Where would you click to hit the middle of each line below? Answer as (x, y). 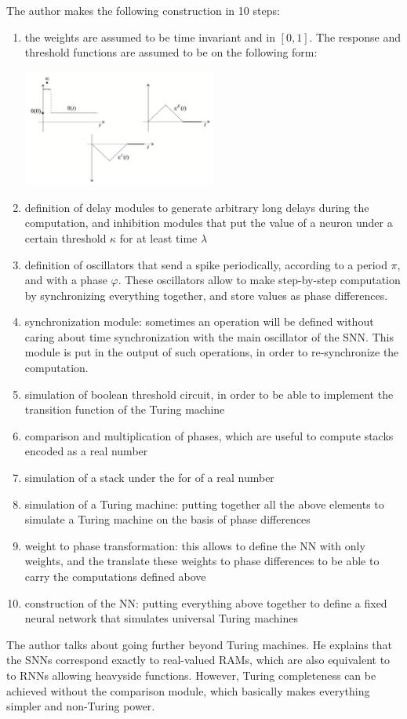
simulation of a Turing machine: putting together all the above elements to (204, 504)
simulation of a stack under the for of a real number (149, 478)
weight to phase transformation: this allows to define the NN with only (195, 545)
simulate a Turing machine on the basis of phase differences (167, 519)
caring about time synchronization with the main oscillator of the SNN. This (209, 336)
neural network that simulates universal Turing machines (161, 618)
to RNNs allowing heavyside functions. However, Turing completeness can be (191, 675)
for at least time (158, 237)
